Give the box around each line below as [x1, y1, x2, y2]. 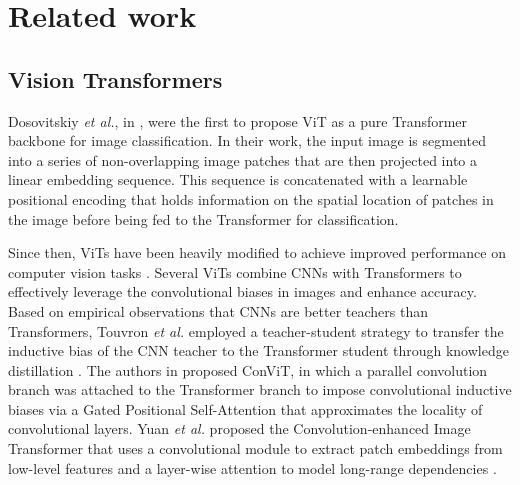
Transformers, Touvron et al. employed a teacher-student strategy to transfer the [8, 320, 504, 341]
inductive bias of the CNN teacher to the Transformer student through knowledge [8, 340, 509, 361]
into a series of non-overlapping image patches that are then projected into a [8, 149, 477, 170]
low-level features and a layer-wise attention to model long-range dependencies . [8, 457, 497, 478]
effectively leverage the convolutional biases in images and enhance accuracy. [8, 281, 477, 302]
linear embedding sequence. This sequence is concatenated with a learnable [8, 169, 468, 190]
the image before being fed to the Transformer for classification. [8, 208, 399, 229]
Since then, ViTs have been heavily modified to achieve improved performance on [8, 242, 506, 263]
